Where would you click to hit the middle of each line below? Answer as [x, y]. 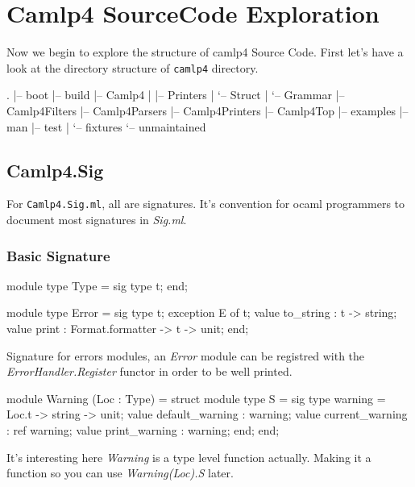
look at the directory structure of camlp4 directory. [133, 67]
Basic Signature [58, 255]
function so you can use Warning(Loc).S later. [120, 473]
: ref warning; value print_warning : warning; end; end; [143, 429]
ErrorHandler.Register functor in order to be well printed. [149, 371]
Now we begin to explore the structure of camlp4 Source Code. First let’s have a [205, 52]
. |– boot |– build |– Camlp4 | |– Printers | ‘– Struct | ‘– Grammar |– [176, 95]
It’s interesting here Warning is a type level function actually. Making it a [189, 457]
